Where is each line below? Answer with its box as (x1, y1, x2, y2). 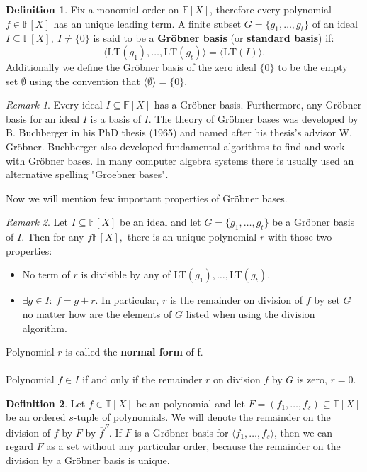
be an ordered (6, 410, 66, 424)
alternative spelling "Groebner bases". (6, 167, 169, 182)
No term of (22, 267, 70, 282)
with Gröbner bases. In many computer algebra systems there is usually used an (6, 153, 354, 168)
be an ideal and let (120, 214, 201, 229)
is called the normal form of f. (65, 344, 203, 359)
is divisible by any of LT (81, 267, 186, 282)
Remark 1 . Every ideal (6, 97, 103, 112)
